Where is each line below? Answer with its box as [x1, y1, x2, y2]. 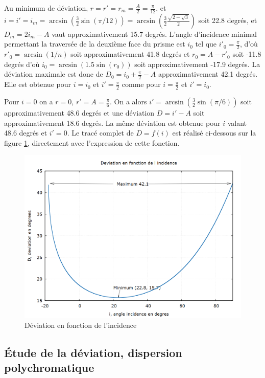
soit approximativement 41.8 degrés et [70, 49, 190, 59]
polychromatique [4, 360, 94, 375]
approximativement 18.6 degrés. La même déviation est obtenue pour [4, 117, 221, 128]
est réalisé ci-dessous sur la [172, 127, 256, 138]
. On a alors [110, 96, 147, 107]
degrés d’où [4, 58, 40, 69]
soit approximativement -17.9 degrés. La [134, 58, 260, 69]
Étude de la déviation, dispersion [4, 345, 182, 361]
